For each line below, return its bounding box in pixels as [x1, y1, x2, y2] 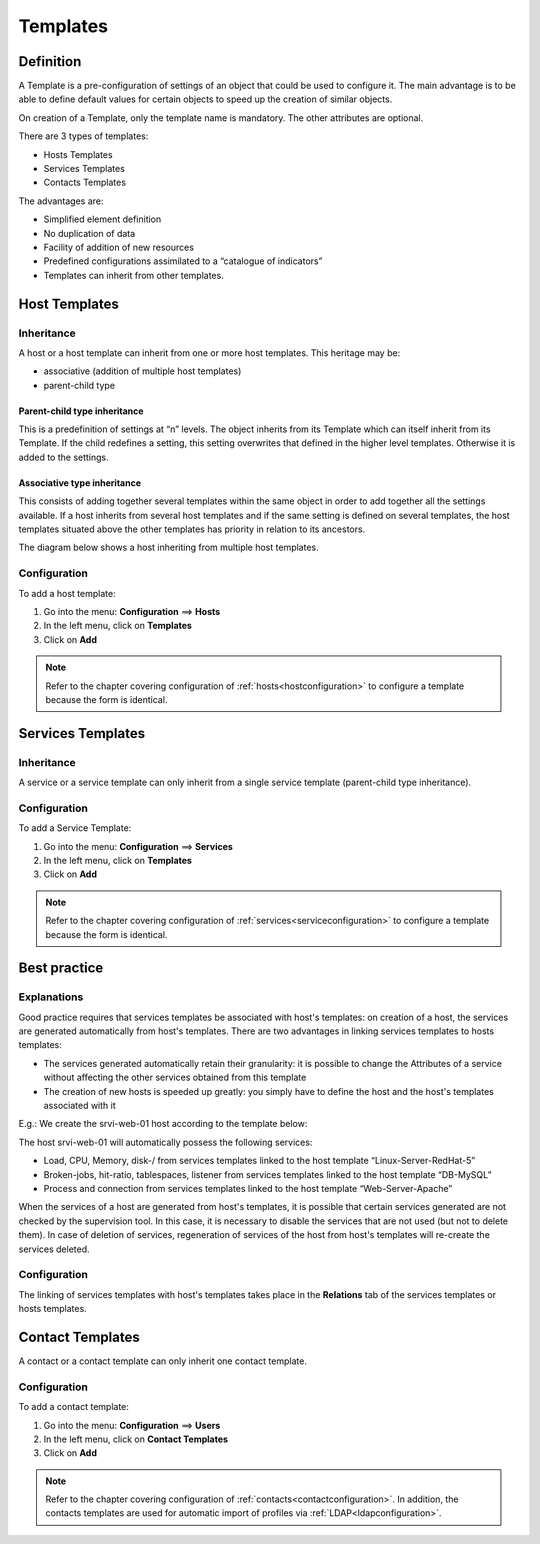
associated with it [43, 1100, 117, 1112]
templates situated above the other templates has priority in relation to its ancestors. [18, 523, 366, 535]
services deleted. [18, 1243, 90, 1255]
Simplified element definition [43, 213, 162, 225]
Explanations [18, 990, 84, 1004]
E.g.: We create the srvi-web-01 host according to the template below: [18, 1118, 308, 1130]
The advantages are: [18, 195, 104, 207]
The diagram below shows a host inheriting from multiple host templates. [18, 541, 319, 554]
